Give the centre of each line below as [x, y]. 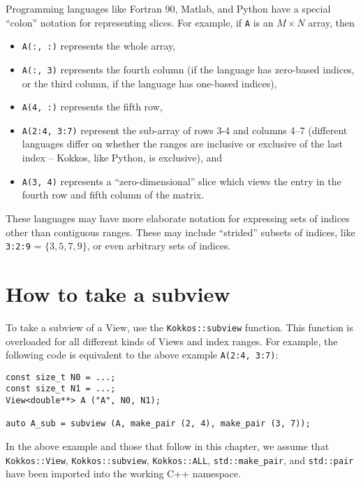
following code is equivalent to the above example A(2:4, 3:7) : [142, 355]
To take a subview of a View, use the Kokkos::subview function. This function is [179, 327]
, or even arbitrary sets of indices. [159, 246]
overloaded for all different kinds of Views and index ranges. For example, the [172, 341]
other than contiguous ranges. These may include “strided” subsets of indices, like [180, 232]
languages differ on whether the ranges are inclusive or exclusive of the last [182, 144]
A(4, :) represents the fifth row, [92, 107]
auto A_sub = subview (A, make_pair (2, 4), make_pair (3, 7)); [158, 424]
